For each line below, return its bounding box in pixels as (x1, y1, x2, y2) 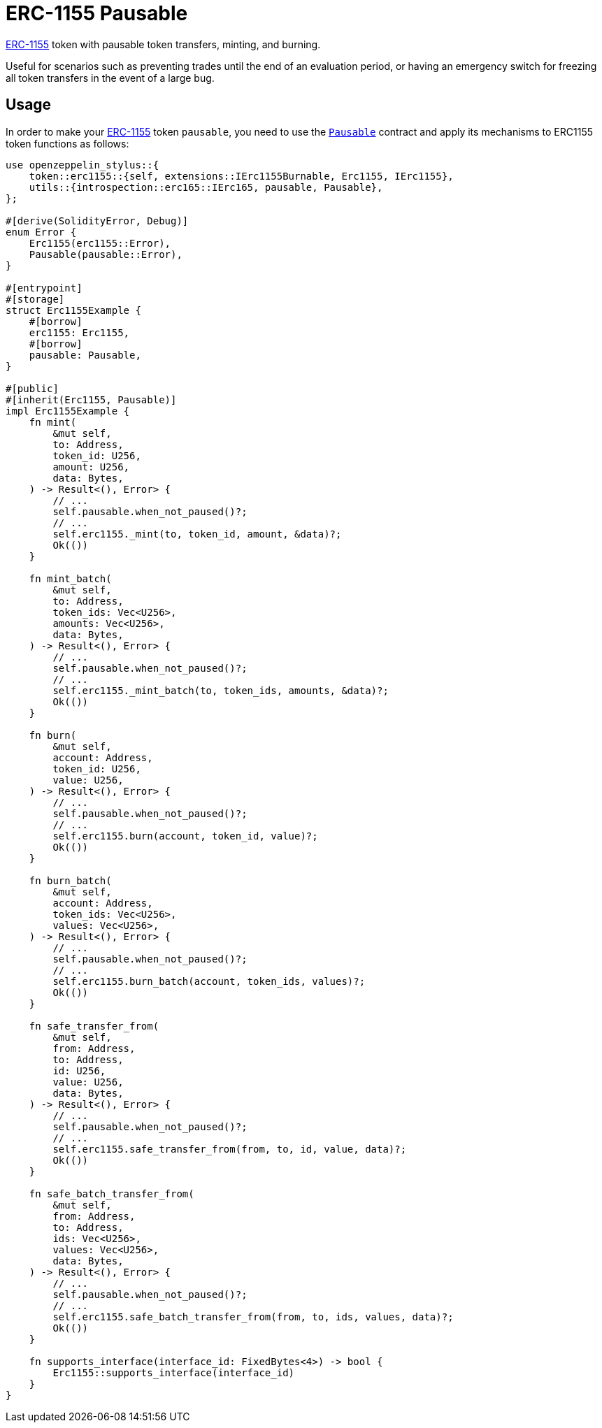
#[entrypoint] (6, 282, 83, 294)
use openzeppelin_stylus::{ (6, 159, 159, 171)
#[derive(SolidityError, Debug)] (6, 215, 189, 226)
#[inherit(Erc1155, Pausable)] (6, 394, 177, 405)
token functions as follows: (6, 137, 129, 150)
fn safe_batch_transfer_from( (29, 1188, 194, 1199)
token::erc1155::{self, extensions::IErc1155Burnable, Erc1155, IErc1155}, (29, 170, 454, 182)
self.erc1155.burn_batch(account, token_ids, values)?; (52, 975, 366, 987)
